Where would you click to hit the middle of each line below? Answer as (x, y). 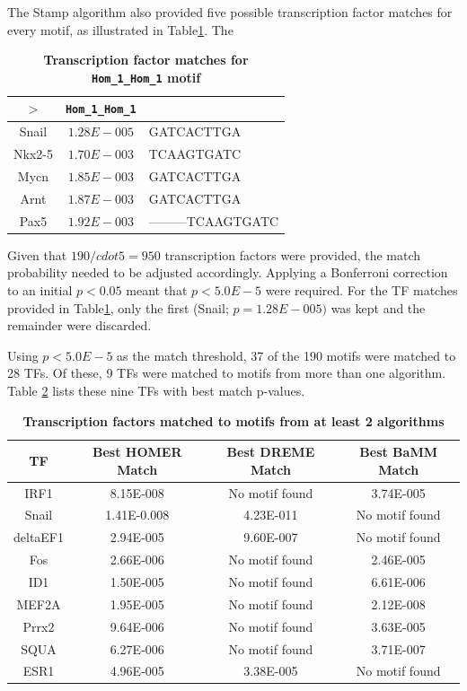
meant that (157, 290)
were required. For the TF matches (361, 290)
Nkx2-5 (33, 154)
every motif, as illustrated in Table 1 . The (120, 29)
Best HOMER (137, 452)
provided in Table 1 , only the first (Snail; (118, 307)
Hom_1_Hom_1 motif (146, 77)
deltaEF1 (39, 537)
